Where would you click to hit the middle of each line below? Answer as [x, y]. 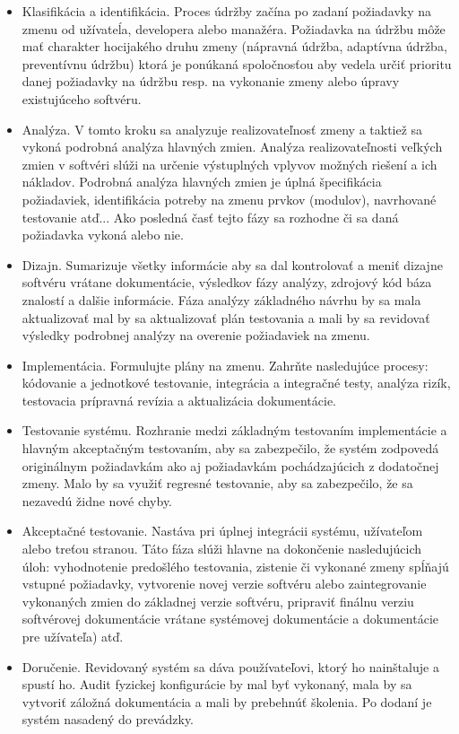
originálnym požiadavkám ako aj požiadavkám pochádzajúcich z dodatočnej [230, 465]
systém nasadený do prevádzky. [108, 719]
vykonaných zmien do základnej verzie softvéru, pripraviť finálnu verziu [218, 601]
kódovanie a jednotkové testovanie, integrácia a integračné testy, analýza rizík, [236, 383]
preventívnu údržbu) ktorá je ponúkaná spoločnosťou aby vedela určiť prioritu [237, 63]
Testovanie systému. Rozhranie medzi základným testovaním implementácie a [234, 430]
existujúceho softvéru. [82, 98]
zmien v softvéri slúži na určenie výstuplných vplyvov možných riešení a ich [229, 164]
